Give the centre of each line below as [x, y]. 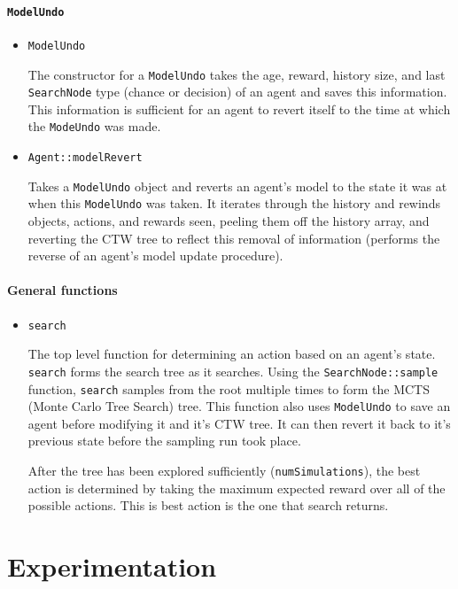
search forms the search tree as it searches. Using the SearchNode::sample [233, 371]
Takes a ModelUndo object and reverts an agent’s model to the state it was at [237, 186]
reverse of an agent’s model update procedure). [155, 256]
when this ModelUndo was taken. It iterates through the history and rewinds [234, 203]
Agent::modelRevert [85, 158]
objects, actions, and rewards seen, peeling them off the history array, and [229, 221]
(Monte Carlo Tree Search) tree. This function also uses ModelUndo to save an [239, 406]
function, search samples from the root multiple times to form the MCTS [229, 388]
